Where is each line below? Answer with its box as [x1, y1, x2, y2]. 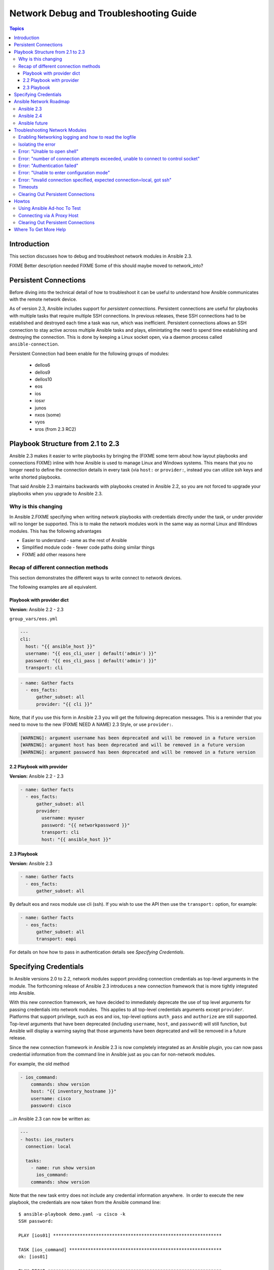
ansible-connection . [9, 341, 59, 347]
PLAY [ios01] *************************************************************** [18, 1232, 222, 1238]
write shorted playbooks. [9, 474, 62, 480]
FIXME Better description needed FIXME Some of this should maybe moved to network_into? [9, 262, 203, 269]
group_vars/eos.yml [9, 616, 58, 622]
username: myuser [41, 815, 85, 821]
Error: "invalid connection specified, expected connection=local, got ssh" [18, 177, 172, 183]
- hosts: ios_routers [20, 1136, 74, 1142]
